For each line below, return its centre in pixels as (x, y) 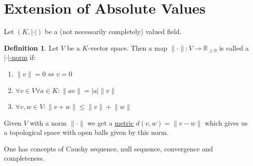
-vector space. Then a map (127, 47)
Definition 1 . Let (31, 47)
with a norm (48, 122)
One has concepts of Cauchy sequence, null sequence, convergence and (108, 148)
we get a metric (111, 122)
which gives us (226, 122)
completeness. (24, 158)
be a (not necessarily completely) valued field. (113, 31)
